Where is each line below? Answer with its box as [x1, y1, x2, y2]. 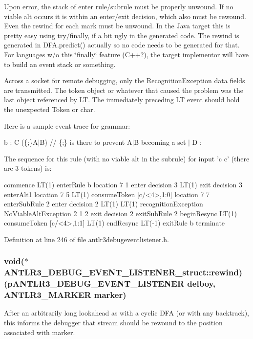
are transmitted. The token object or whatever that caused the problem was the [4, 85, 243, 95]
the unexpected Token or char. [4, 104, 95, 114]
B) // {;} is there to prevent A [40, 137, 132, 147]
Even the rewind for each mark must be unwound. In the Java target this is [4, 21, 231, 31]
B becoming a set [134, 137, 186, 147]
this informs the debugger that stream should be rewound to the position [4, 317, 223, 328]
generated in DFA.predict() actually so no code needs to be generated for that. [4, 40, 240, 50]
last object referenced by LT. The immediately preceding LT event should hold [4, 94, 240, 105]
